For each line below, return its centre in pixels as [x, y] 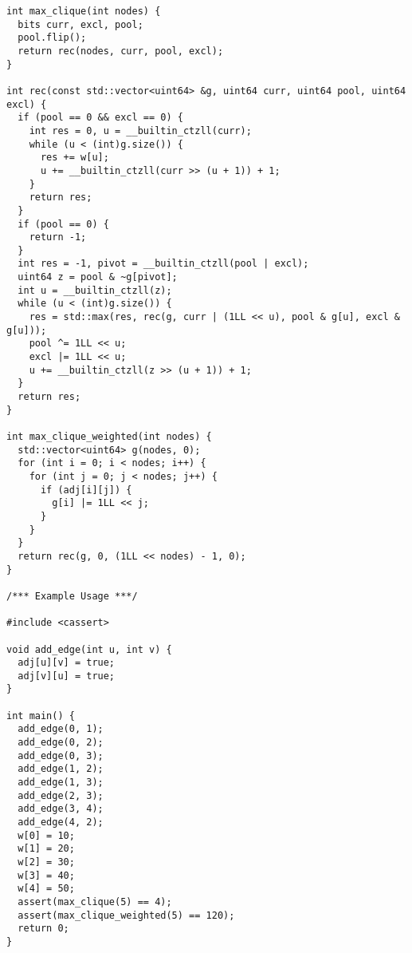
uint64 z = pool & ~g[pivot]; [98, 277]
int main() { [41, 716]
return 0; [43, 929]
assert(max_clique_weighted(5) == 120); [126, 915]
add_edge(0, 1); [61, 729]
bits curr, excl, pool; [80, 24]
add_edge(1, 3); [61, 783]
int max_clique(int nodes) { [84, 11]
